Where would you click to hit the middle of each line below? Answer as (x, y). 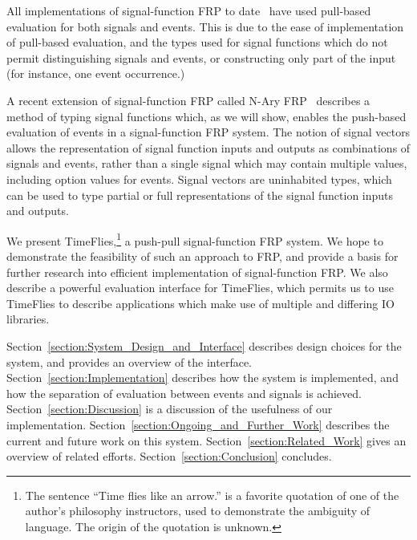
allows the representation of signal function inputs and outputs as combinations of (208, 147)
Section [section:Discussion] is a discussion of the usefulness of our (170, 409)
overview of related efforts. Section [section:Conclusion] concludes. (169, 456)
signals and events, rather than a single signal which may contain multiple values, (207, 163)
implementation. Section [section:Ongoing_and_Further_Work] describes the (198, 424)
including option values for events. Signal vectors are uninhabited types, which (199, 179)
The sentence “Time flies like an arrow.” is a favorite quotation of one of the (212, 495)
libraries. (28, 319)
